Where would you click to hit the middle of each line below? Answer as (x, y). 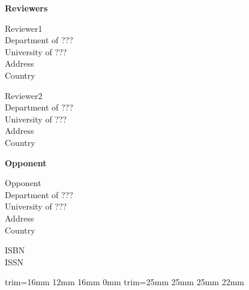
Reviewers (26, 8)
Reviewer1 (24, 28)
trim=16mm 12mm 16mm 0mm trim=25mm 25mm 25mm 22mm (125, 282)
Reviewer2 (24, 95)
